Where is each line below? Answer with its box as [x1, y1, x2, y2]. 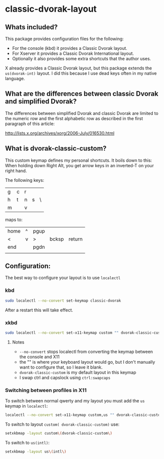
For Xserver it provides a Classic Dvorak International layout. [12, 50, 134, 56]
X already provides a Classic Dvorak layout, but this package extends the [5, 65, 152, 71]
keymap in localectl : [5, 403, 48, 409]
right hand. [5, 168, 27, 174]
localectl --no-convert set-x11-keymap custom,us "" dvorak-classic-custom [5, 413, 163, 417]
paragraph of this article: [5, 121, 55, 127]
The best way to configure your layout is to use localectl [5, 275, 121, 281]
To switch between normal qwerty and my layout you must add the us [5, 398, 145, 404]
